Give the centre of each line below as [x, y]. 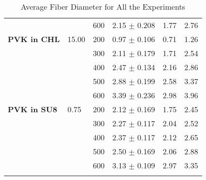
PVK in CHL [34, 39]
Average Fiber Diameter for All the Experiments [103, 7]
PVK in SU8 [33, 109]
